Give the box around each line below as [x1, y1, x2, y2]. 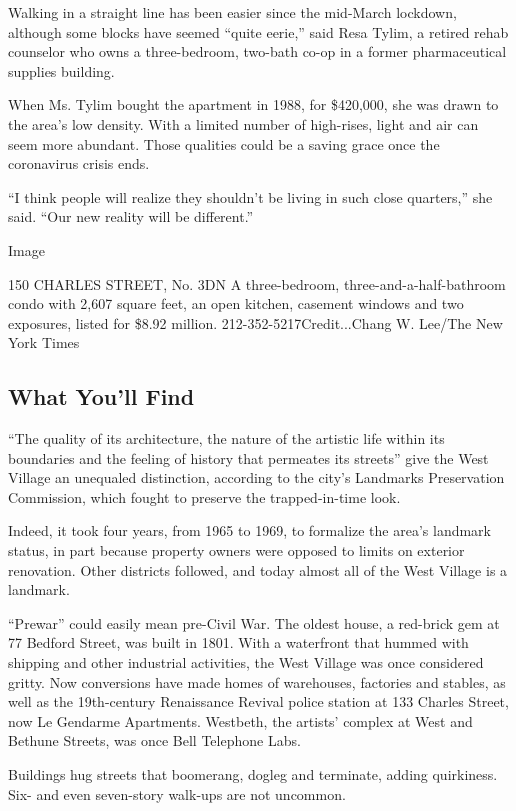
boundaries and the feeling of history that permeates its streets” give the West [8, 447, 489, 468]
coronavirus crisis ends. [8, 153, 150, 174]
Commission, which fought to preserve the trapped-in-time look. [8, 486, 401, 507]
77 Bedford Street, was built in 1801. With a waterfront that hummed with [8, 632, 469, 653]
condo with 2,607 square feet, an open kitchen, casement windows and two [8, 293, 464, 314]
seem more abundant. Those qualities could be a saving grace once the [8, 133, 440, 154]
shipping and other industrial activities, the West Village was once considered [8, 652, 484, 673]
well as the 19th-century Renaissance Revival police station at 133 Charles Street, [8, 691, 509, 712]
